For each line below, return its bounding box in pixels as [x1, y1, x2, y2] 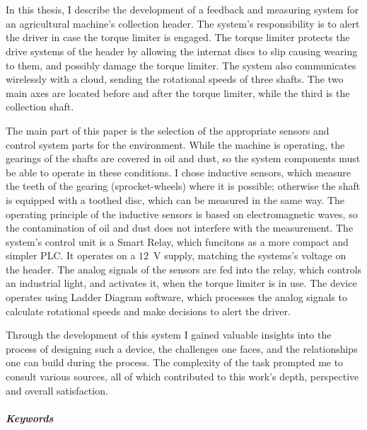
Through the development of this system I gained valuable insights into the [6, 327, 332, 342]
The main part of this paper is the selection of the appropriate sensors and [6, 123, 330, 137]
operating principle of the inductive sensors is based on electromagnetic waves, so [6, 206, 358, 221]
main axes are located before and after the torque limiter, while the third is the [6, 85, 350, 100]
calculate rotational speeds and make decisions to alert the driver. [6, 303, 291, 318]
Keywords [6, 410, 54, 425]
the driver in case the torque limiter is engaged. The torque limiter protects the [6, 30, 350, 45]
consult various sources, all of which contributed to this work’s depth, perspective [6, 369, 359, 384]
